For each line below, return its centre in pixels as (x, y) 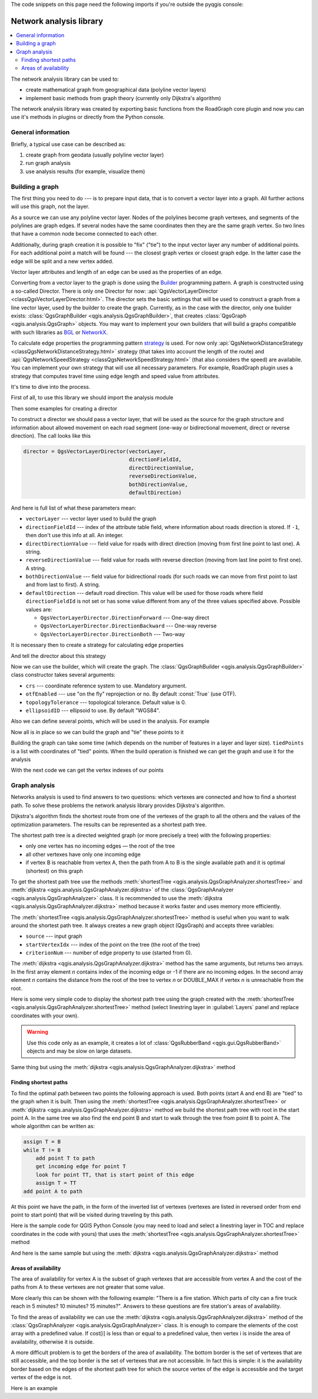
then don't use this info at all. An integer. (74, 535)
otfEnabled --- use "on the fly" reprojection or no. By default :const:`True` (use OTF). (131, 694)
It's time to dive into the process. (51, 387)
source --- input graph (54, 936)
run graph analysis (48, 163)
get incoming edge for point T (81, 1167)
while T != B (42, 1150)
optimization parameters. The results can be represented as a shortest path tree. (109, 824)
